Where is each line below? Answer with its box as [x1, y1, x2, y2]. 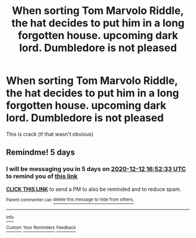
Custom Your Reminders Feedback [6, 225, 76, 231]
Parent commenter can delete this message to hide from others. [6, 197, 134, 202]
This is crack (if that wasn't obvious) [6, 130, 94, 138]
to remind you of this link [6, 172, 78, 180]
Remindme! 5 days [6, 148, 75, 157]
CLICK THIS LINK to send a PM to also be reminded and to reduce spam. [6, 185, 181, 192]
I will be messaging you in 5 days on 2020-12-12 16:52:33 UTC [6, 165, 186, 173]
